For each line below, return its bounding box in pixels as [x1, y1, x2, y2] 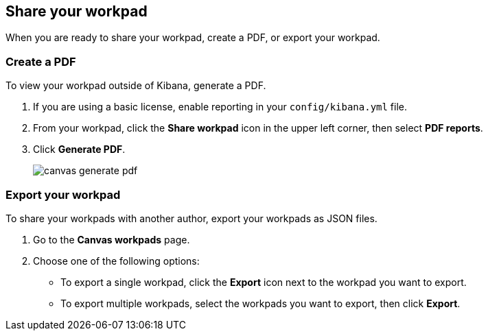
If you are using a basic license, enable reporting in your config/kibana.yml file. [33, 101, 408, 113]
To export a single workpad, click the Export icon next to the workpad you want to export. [60, 276, 467, 288]
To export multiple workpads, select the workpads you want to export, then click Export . [60, 297, 461, 309]
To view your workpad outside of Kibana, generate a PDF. [5, 80, 266, 92]
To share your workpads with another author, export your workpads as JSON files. [5, 212, 377, 224]
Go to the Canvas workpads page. [33, 233, 190, 245]
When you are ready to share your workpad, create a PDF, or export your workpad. [5, 32, 380, 44]
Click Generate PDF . [33, 143, 126, 156]
